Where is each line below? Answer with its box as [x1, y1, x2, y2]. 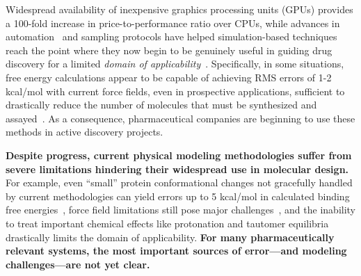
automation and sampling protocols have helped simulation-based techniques [6, 29, 337, 44]
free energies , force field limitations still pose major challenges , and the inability [6, 202, 356, 217]
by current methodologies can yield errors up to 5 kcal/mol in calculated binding [6, 188, 350, 203]
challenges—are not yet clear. [6, 257, 150, 271]
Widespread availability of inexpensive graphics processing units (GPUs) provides [6, 2, 353, 16]
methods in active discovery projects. [6, 124, 163, 139]
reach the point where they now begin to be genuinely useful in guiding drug [6, 42, 332, 57]
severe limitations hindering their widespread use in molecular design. [6, 161, 349, 176]
